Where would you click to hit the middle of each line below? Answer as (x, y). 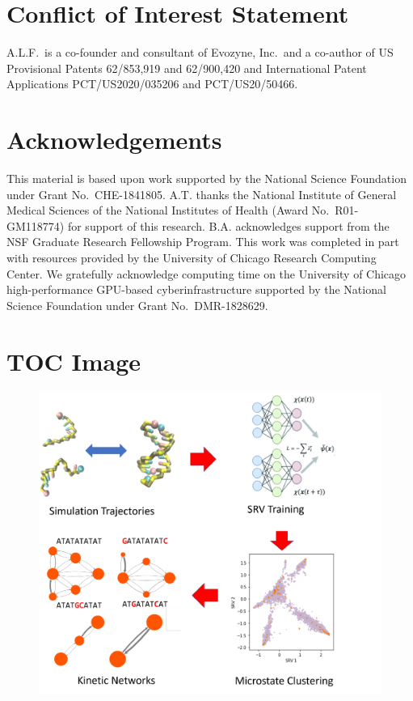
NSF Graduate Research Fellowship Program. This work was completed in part (203, 242)
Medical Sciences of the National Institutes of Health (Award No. (168, 210)
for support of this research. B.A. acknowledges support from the (228, 225)
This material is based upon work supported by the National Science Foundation (206, 178)
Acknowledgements (114, 140)
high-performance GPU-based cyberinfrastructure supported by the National (196, 289)
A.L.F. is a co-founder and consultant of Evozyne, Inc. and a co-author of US (200, 52)
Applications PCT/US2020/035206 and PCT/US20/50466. (152, 84)
